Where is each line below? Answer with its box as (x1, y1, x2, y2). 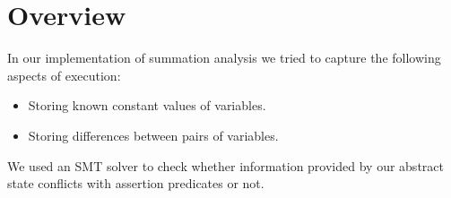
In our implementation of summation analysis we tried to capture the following (7, 48, 441, 67)
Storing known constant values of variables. (28, 96, 266, 115)
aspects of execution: (7, 65, 121, 84)
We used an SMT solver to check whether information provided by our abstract (7, 156, 444, 175)
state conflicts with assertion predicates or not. (7, 174, 265, 193)
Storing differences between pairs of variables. (28, 125, 279, 144)
